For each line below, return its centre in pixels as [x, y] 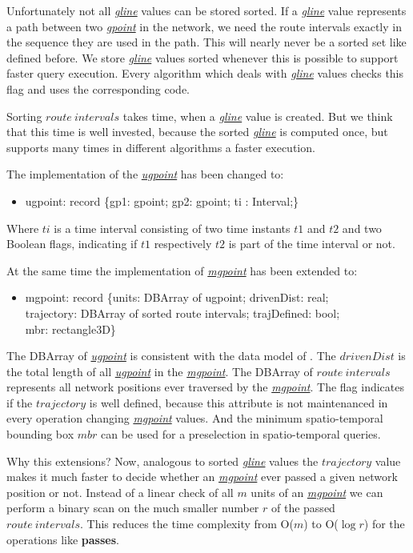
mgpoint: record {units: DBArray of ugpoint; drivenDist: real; [177, 297]
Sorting [24, 116]
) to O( [321, 524]
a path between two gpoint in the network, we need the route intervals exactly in [204, 26]
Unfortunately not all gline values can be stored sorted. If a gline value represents [206, 10]
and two [362, 228]
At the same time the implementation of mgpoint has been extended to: [182, 270]
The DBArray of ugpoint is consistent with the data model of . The [171, 356]
